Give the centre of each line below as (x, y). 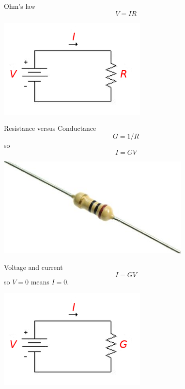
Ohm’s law (20, 6)
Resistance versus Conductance (50, 128)
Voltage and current (33, 267)
